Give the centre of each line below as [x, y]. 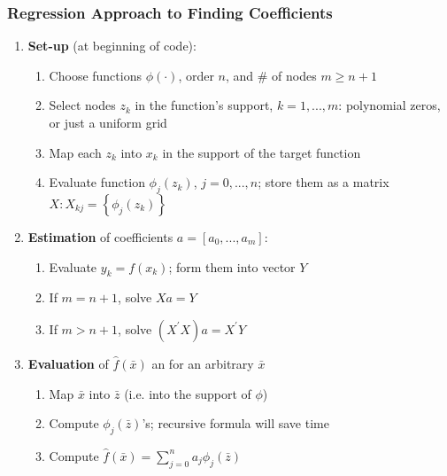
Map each [75, 152]
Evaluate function [97, 182]
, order [196, 75]
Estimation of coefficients [100, 236]
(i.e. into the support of [188, 393]
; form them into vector [232, 266]
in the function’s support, [204, 105]
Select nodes [82, 105]
